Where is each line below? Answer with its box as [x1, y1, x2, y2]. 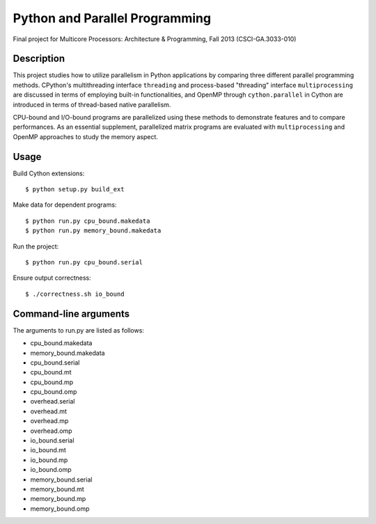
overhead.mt [30, 407, 68, 415]
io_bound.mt [30, 446, 66, 454]
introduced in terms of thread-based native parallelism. [13, 100, 171, 109]
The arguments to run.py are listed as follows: [13, 326, 144, 334]
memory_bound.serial [30, 475, 93, 484]
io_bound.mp [30, 456, 68, 464]
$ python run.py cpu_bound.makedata [25, 216, 150, 225]
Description [13, 53, 65, 65]
